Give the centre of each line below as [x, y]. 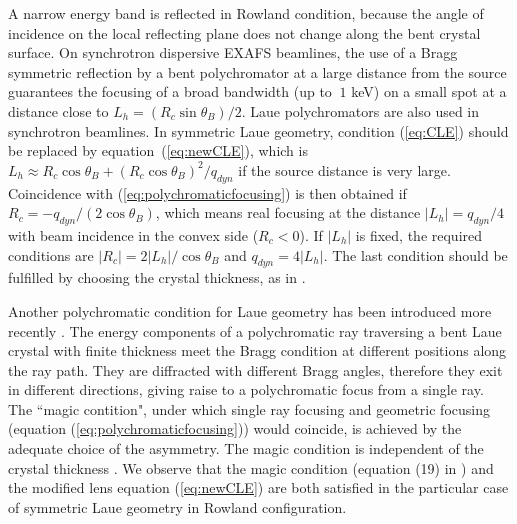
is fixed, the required [419, 234]
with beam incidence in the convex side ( [133, 234]
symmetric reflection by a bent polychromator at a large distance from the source [257, 71]
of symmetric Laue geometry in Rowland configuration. [177, 506]
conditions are [51, 254]
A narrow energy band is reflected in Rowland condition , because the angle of [246, 13]
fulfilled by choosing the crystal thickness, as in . [157, 277]
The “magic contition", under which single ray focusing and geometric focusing [249, 408]
